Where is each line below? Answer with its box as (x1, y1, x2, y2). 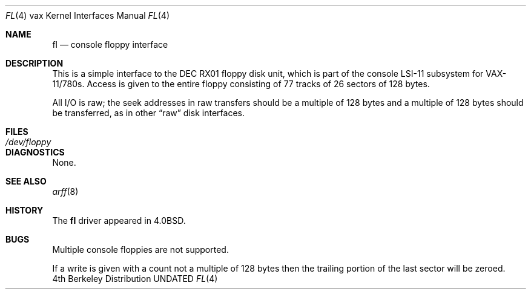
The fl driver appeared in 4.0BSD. (52, 215, 186, 226)
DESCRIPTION (5, 58, 64, 68)
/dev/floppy (5, 137, 51, 147)
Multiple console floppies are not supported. (52, 244, 229, 255)
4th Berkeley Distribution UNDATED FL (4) (52, 273, 218, 284)
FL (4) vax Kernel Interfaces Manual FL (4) (5, 10, 170, 21)
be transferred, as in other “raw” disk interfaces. (52, 108, 245, 118)
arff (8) (52, 186, 79, 197)
